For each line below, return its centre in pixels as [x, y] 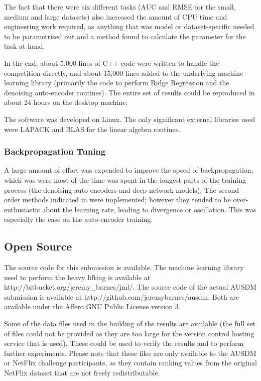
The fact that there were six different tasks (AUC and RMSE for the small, [120, 7]
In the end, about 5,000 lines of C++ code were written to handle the [112, 62]
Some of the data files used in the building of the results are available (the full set [130, 324]
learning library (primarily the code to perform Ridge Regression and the [117, 83]
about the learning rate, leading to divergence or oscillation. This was [149, 209]
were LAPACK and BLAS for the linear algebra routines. [92, 129]
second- [230, 189]
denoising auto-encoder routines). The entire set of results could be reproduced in [129, 92]
